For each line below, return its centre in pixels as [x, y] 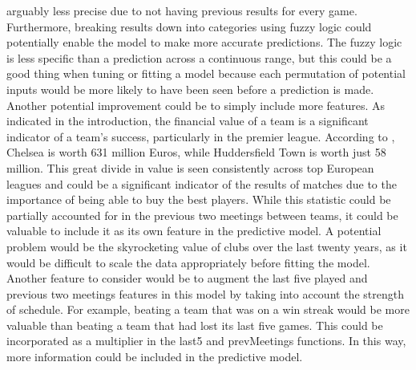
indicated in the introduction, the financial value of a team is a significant [188, 121]
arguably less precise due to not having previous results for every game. [182, 10]
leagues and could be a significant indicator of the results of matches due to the [202, 183]
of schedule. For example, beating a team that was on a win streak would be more [208, 309]
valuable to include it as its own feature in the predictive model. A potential [194, 231]
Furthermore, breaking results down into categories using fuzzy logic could [189, 26]
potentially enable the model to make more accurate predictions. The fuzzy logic [204, 42]
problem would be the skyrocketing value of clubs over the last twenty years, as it [207, 246]
